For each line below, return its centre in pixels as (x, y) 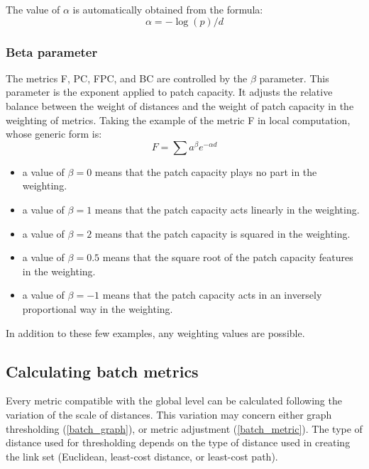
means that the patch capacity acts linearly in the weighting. (227, 210)
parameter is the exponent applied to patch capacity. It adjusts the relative (169, 92)
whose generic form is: (54, 134)
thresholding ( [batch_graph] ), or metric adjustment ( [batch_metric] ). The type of (184, 428)
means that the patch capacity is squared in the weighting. (222, 233)
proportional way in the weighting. (98, 309)
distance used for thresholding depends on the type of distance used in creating (178, 442)
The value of (33, 9)
